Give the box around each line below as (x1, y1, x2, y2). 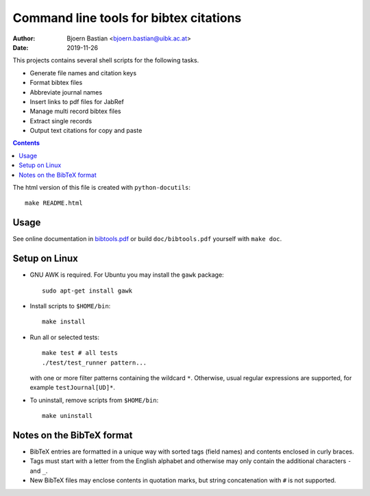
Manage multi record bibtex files (29, 107, 121, 116)
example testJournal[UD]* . (29, 384, 116, 392)
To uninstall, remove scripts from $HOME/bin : (29, 396, 159, 404)
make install (42, 318, 86, 325)
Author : (12, 34, 36, 42)
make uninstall (42, 412, 93, 420)
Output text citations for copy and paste (29, 127, 143, 135)
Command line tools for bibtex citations (12, 10, 242, 25)
